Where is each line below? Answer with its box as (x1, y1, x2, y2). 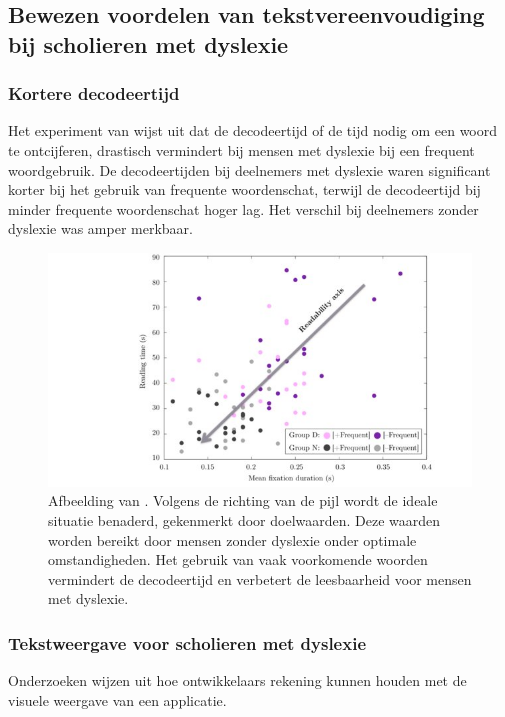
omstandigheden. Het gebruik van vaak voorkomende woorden (48, 549, 428, 570)
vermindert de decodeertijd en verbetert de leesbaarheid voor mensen (48, 568, 472, 589)
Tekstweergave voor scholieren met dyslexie (8, 630, 367, 655)
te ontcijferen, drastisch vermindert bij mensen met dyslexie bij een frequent (8, 139, 475, 160)
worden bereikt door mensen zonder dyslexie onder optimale (48, 529, 417, 550)
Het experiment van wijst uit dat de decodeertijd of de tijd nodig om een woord (8, 120, 498, 141)
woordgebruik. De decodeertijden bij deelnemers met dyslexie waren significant (8, 159, 491, 180)
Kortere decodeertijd (8, 81, 180, 106)
